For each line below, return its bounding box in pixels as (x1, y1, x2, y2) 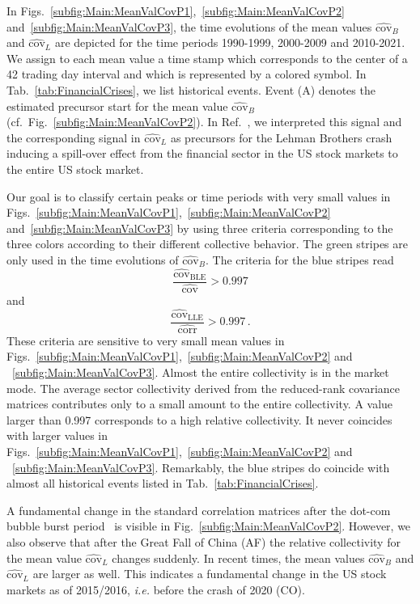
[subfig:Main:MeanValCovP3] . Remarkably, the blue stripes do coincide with (12, 458, 390, 475)
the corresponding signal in (6, 129, 141, 146)
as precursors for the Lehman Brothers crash (170, 129, 392, 146)
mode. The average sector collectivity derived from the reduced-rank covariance (6, 379, 401, 396)
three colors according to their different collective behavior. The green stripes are (6, 235, 408, 252)
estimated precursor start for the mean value (6, 97, 228, 114)
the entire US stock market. (6, 160, 144, 177)
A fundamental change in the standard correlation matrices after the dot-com (6, 501, 391, 518)
